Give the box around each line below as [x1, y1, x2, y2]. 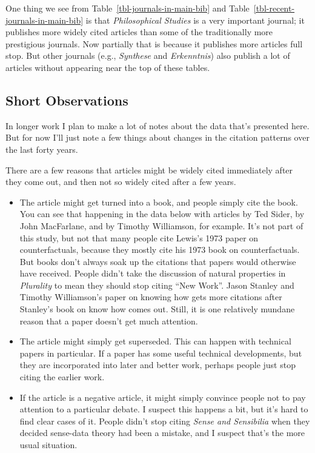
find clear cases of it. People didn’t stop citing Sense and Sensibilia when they [19, 414, 310, 427]
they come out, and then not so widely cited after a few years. [5, 175, 236, 188]
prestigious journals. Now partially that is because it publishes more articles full [5, 37, 303, 50]
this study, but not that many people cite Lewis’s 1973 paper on [19, 231, 259, 244]
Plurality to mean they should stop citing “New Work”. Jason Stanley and [19, 278, 294, 291]
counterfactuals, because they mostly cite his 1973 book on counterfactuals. [19, 243, 300, 256]
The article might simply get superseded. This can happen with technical [19, 335, 291, 347]
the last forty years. [5, 143, 78, 155]
